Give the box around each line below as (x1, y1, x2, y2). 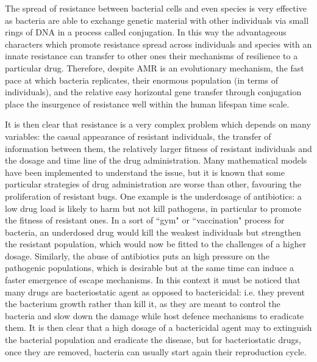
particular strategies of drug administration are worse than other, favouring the (5, 178, 302, 190)
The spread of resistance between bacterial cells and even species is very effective (5, 2, 307, 14)
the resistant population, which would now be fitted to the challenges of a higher (5, 237, 307, 250)
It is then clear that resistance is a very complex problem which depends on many (5, 118, 311, 131)
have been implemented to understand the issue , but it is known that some (5, 165, 285, 178)
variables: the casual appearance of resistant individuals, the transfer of (5, 129, 271, 142)
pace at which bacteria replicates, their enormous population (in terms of (5, 73, 279, 86)
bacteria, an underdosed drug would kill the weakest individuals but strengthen (5, 225, 301, 238)
